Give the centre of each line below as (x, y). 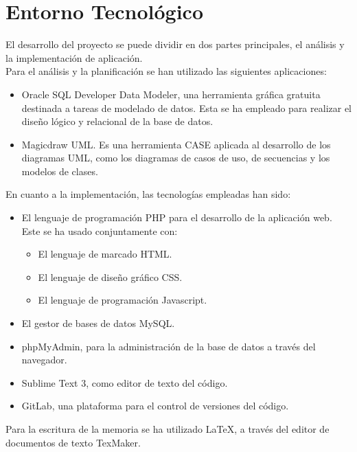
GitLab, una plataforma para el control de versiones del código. (155, 406)
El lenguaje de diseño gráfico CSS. (110, 276)
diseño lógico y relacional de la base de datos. (117, 121)
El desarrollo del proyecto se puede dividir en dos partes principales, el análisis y (175, 44)
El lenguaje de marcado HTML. (105, 254)
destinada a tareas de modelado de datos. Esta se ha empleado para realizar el (186, 108)
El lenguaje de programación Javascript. (123, 300)
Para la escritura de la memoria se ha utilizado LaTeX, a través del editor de (168, 429)
